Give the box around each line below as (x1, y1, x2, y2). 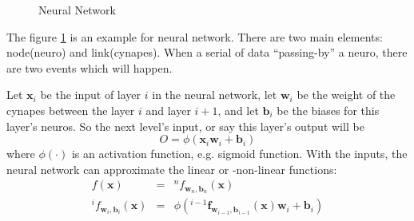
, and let (217, 101, 259, 118)
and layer (145, 101, 191, 118)
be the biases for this (277, 101, 380, 118)
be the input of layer (40, 86, 141, 103)
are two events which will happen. (6, 59, 173, 76)
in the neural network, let (152, 86, 277, 103)
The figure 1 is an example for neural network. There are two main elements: (6, 28, 383, 45)
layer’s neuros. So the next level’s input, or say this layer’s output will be (6, 117, 364, 134)
